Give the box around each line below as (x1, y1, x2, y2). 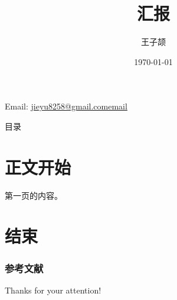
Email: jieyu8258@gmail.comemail (5, 100, 127, 112)
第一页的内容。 (5, 189, 63, 201)
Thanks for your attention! (5, 283, 101, 296)
